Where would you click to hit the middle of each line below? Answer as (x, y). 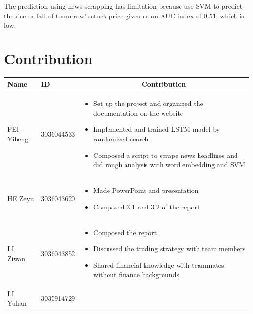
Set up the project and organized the (148, 103)
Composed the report (125, 232)
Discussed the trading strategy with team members (170, 249)
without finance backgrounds (136, 274)
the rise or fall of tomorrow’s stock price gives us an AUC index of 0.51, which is (124, 15)
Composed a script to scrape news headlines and (166, 155)
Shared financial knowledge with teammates (159, 265)
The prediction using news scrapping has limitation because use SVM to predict (123, 6)
